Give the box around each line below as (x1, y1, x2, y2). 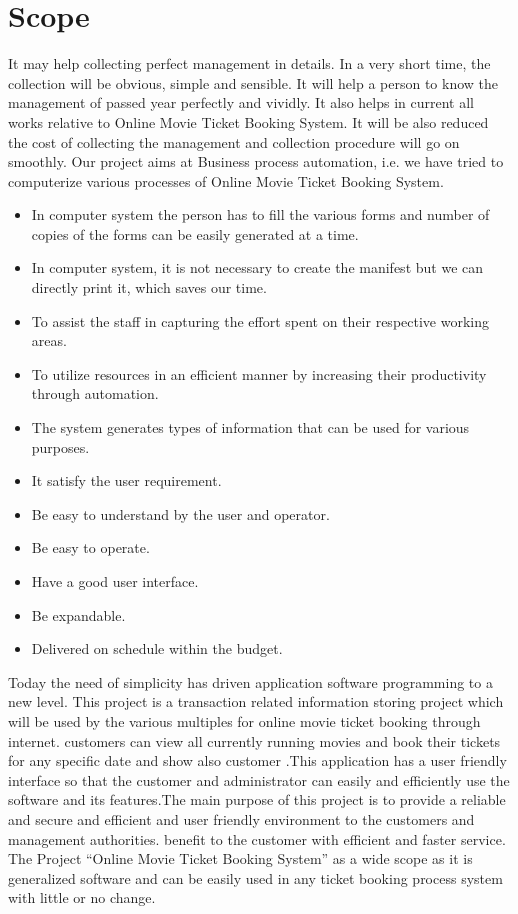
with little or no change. (8, 887, 156, 908)
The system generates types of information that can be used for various (31, 417, 470, 438)
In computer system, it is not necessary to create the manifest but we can (31, 257, 484, 278)
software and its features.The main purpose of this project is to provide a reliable (8, 789, 506, 810)
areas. (31, 330, 67, 351)
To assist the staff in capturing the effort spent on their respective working (31, 310, 489, 331)
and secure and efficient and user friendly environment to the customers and (8, 808, 475, 829)
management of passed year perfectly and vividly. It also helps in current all (8, 92, 474, 113)
